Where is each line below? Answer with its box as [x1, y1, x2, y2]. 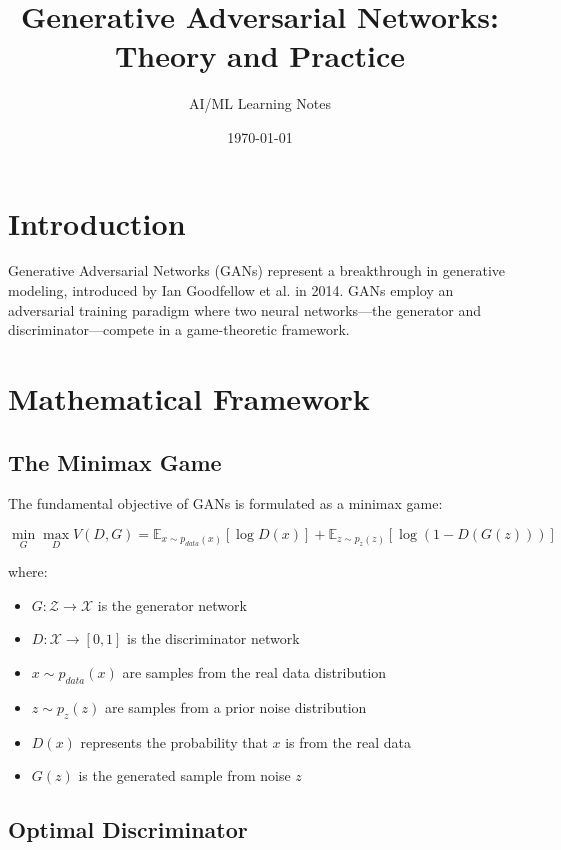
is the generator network [97, 594, 247, 615]
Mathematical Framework [8, 378, 370, 418]
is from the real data [285, 731, 411, 752]
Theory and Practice [114, 35, 406, 76]
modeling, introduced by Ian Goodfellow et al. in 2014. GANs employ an [8, 280, 454, 301]
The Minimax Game [8, 446, 222, 477]
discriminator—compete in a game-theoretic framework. [8, 319, 350, 340]
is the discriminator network [127, 628, 300, 649]
